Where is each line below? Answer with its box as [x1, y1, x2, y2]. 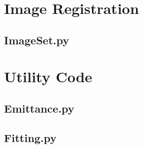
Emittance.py [4, 100, 74, 116]
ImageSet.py [4, 32, 69, 47]
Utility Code [4, 66, 92, 87]
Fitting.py [4, 130, 57, 145]
